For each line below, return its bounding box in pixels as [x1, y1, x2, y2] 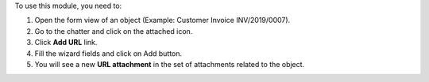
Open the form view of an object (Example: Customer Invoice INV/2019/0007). [34, 16, 291, 25]
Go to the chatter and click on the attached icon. [34, 26, 193, 35]
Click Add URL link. [34, 38, 98, 47]
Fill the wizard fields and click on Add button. [34, 48, 183, 58]
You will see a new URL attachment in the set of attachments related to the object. [34, 59, 305, 69]
